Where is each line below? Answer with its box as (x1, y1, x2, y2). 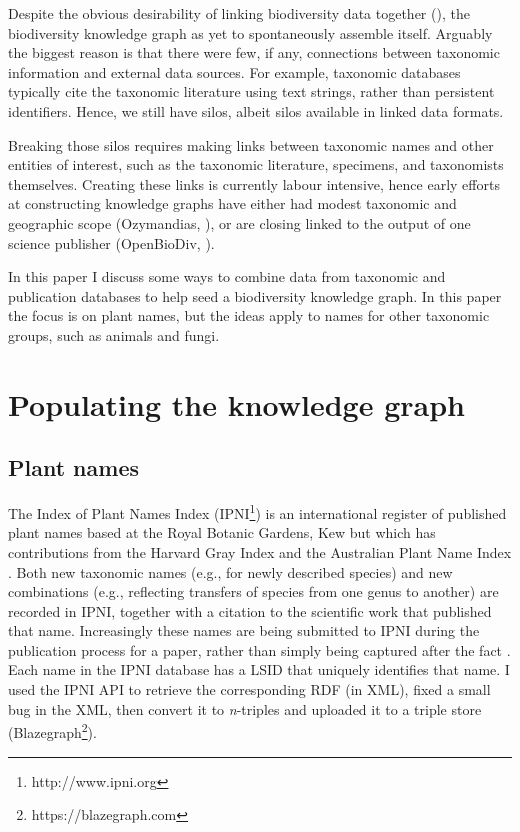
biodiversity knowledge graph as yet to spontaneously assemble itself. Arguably (8, 22, 493, 43)
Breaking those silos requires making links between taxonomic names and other (8, 134, 494, 155)
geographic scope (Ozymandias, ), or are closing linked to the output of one (8, 212, 471, 233)
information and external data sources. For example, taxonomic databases (8, 61, 461, 82)
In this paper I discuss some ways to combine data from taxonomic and (8, 266, 446, 287)
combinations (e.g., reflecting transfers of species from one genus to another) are (8, 581, 499, 602)
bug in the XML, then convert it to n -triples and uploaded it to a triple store (8, 698, 482, 719)
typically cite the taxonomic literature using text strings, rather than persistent (8, 81, 495, 102)
